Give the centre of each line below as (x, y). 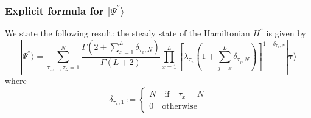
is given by (286, 33)
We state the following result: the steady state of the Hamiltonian (128, 33)
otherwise (180, 106)
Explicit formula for (54, 10)
